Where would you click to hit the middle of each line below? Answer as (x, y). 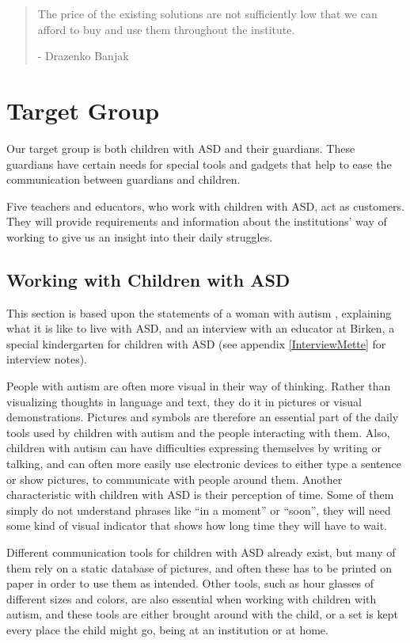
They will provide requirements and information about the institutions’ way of (197, 221)
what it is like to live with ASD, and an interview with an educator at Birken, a (201, 328)
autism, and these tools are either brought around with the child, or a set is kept (202, 614)
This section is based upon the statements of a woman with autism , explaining (199, 312)
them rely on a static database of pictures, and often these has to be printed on (199, 567)
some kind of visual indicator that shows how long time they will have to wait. (197, 525)
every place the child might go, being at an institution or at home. (167, 629)
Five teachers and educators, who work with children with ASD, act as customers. (205, 205)
